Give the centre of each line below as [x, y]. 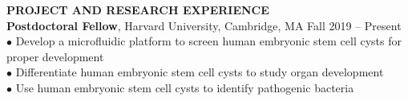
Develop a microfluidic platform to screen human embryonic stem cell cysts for [208, 41]
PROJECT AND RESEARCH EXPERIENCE [138, 10]
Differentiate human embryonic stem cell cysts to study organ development [200, 72]
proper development [55, 56]
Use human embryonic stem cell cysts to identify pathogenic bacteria [185, 87]
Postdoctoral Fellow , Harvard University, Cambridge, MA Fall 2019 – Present [204, 25]
